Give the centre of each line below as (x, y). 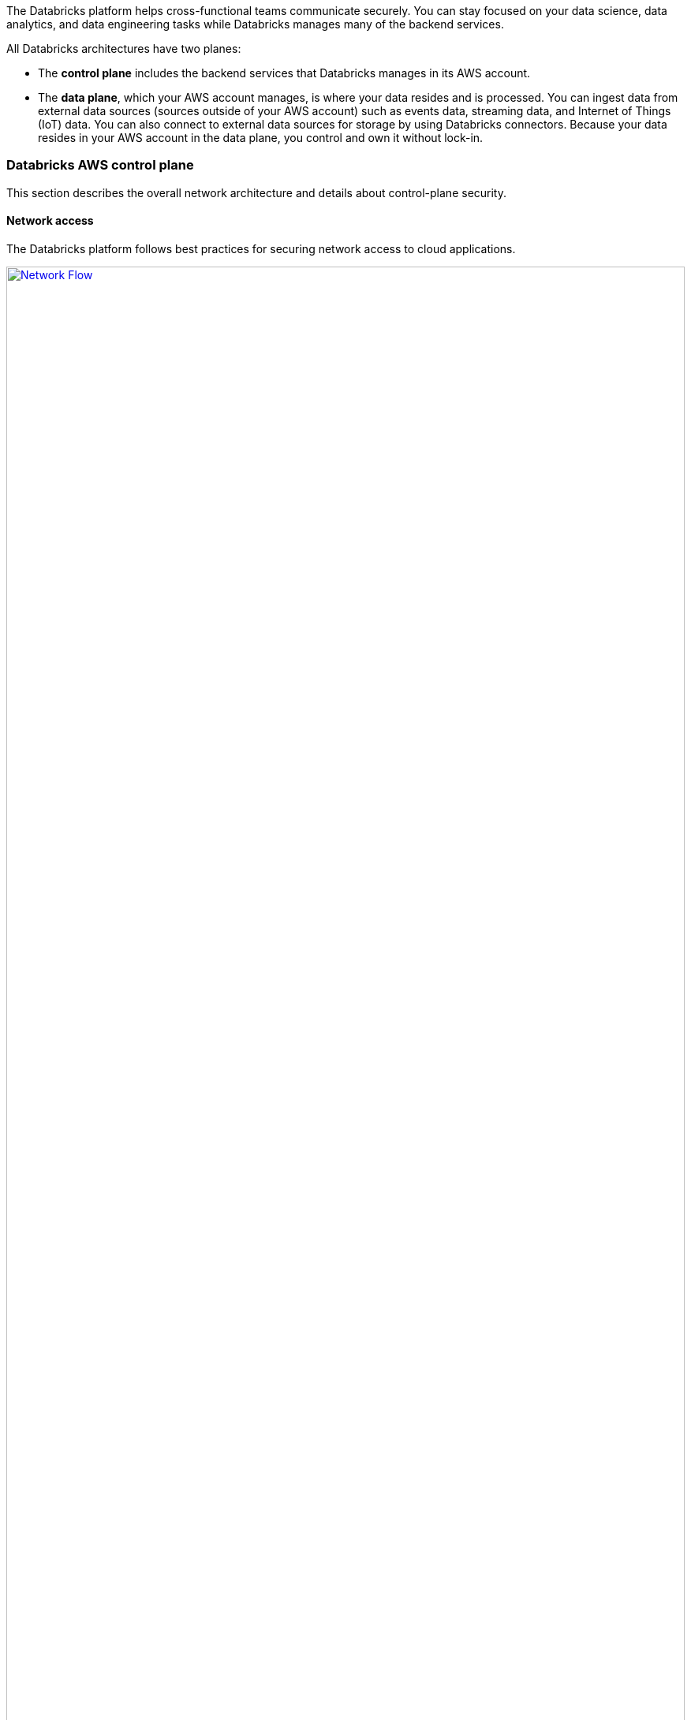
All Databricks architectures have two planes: (124, 49)
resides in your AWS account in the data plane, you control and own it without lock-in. (261, 138)
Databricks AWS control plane (100, 165)
